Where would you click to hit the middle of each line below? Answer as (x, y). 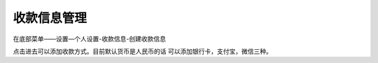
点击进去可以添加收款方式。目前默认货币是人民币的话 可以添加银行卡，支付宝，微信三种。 (142, 51)
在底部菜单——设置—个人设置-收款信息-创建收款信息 (89, 39)
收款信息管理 (50, 18)
